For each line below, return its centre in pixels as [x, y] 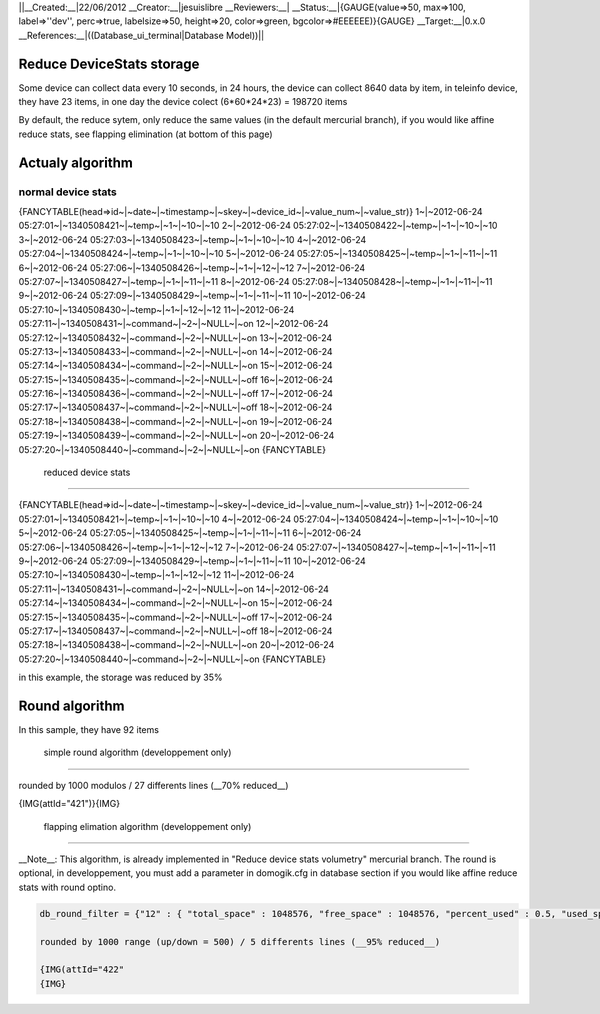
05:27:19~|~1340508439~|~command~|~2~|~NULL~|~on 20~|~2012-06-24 [176, 436]
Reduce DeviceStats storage [109, 63]
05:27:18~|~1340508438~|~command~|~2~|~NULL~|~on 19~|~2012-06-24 [175, 421]
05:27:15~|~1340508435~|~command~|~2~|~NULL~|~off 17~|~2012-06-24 [175, 617]
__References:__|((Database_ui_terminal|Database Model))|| [141, 35]
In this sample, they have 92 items [89, 730]
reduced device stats [87, 472]
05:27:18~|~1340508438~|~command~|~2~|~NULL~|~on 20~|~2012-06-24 [176, 645]
